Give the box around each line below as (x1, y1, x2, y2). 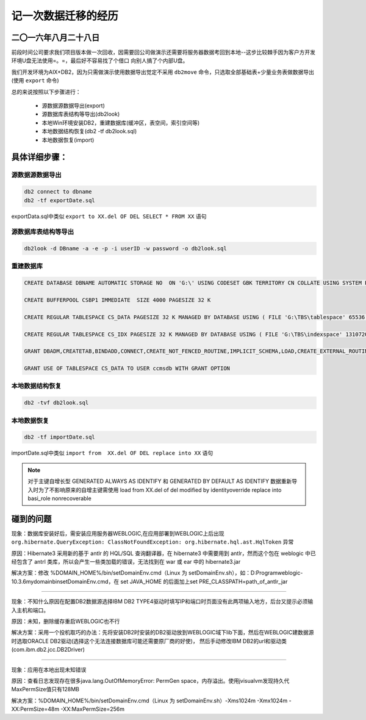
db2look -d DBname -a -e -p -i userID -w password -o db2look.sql (24, 245, 227, 252)
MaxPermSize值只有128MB (11, 686, 79, 693)
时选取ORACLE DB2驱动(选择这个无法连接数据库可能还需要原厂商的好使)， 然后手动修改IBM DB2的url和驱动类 (11, 637, 287, 644)
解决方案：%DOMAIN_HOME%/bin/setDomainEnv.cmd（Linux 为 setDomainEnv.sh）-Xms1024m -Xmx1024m (11, 697, 288, 704)
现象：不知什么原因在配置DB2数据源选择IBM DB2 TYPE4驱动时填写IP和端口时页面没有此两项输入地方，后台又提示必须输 (11, 598, 314, 605)
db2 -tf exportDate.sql (24, 197, 96, 204)
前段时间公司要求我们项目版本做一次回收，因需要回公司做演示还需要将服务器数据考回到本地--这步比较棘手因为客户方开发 (11, 49, 315, 56)
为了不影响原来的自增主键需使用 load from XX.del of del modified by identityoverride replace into (38, 486, 282, 493)
